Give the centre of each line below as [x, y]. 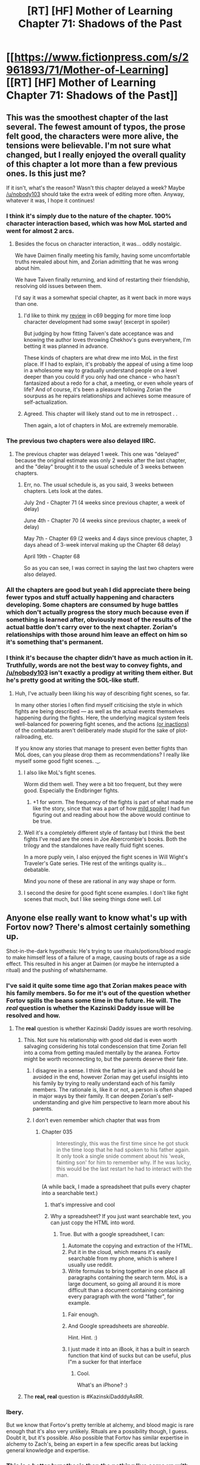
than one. [26, 304]
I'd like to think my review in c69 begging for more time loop [97, 315]
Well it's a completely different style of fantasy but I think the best [104, 832]
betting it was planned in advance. [66, 346]
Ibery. [15, 1412]
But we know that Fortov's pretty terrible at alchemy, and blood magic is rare [100, 1425]
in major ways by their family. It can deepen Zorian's [97, 1096]
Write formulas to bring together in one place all [127, 1271]
